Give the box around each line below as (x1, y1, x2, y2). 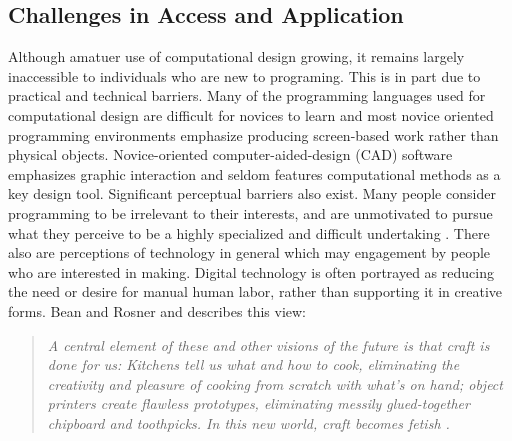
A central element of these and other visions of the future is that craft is (47, 334, 490, 355)
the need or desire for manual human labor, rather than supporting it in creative (8, 281, 503, 302)
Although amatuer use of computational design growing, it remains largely (8, 46, 465, 67)
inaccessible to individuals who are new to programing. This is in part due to (8, 65, 481, 86)
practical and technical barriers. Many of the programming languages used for (8, 85, 486, 106)
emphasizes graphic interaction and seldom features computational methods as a (8, 163, 501, 184)
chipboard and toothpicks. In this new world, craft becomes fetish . (47, 412, 450, 433)
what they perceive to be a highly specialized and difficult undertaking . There (8, 222, 490, 243)
